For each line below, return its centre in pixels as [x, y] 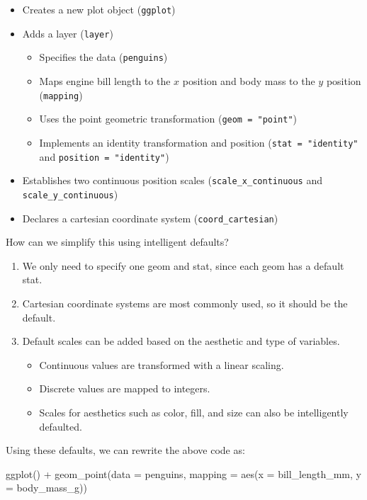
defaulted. [61, 426]
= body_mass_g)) [46, 488]
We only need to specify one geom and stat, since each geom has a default [183, 265]
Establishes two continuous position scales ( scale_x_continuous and [172, 180]
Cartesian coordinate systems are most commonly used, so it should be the [185, 303]
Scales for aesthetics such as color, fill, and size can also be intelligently [194, 412]
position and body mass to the [249, 80]
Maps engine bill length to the [105, 80]
